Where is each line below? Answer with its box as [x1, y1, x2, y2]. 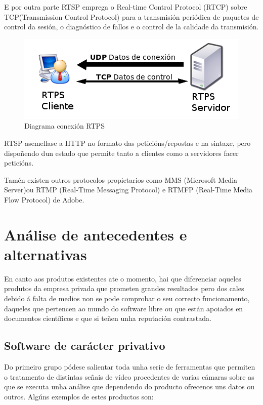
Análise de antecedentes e [4, 224, 187, 245]
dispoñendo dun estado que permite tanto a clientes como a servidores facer [4, 147, 239, 158]
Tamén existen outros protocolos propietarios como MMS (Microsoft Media [4, 174, 238, 185]
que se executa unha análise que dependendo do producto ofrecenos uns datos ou [4, 381, 255, 392]
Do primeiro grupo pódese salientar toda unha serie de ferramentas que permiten [4, 361, 255, 372]
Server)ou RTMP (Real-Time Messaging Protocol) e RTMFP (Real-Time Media [4, 184, 253, 195]
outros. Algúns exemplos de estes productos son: [4, 391, 154, 401]
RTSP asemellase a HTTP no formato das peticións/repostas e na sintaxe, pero [4, 137, 251, 148]
